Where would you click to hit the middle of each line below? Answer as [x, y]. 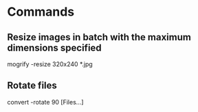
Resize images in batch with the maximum [99, 37]
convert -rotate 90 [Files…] [45, 102]
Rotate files [32, 86]
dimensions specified [54, 47]
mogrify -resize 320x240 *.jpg [50, 64]
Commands [41, 12]
